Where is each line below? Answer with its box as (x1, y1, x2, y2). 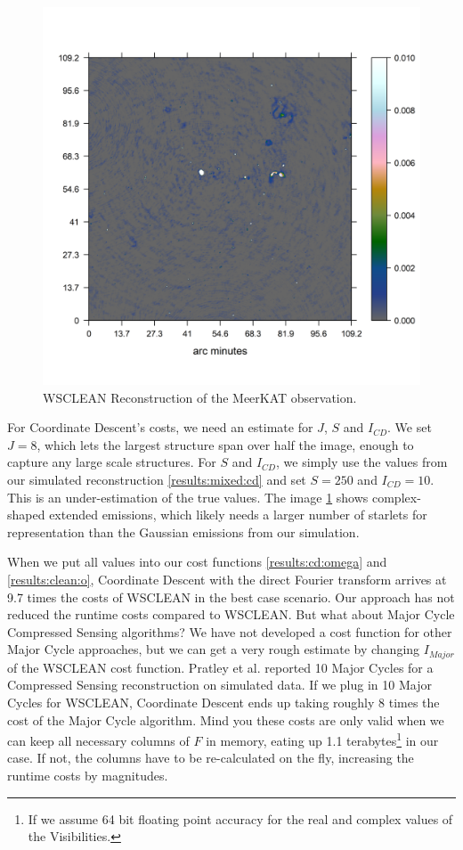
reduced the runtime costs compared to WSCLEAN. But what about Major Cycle (7, 605, 455, 624)
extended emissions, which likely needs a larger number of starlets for (49, 505, 427, 524)
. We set (387, 418, 432, 437)
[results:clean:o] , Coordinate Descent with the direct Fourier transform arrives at (7, 569, 447, 588)
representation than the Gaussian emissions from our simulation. (7, 522, 360, 541)
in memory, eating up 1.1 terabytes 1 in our (206, 729, 439, 749)
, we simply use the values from (275, 453, 448, 471)
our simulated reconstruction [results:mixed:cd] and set (7, 470, 306, 488)
